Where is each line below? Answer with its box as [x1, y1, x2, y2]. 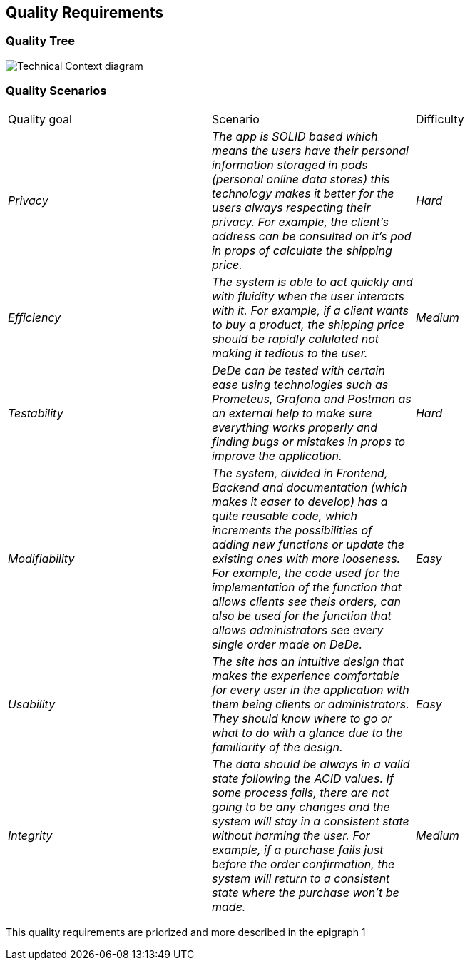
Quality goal [8, 111, 72, 126]
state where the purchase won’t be [211, 885, 399, 900]
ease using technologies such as [211, 377, 389, 392]
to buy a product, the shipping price [211, 317, 404, 332]
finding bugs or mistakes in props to [211, 434, 406, 449]
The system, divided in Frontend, [211, 465, 388, 480]
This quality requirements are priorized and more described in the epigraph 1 [6, 925, 366, 938]
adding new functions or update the [211, 537, 404, 551]
